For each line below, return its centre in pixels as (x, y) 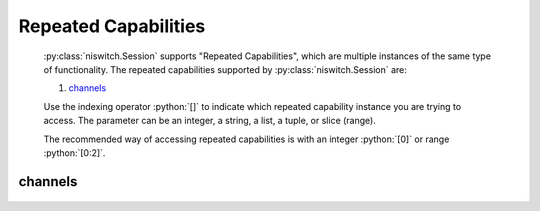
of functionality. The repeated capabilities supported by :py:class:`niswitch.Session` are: (225, 69)
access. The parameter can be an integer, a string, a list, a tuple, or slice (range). (210, 121)
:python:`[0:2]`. (74, 152)
